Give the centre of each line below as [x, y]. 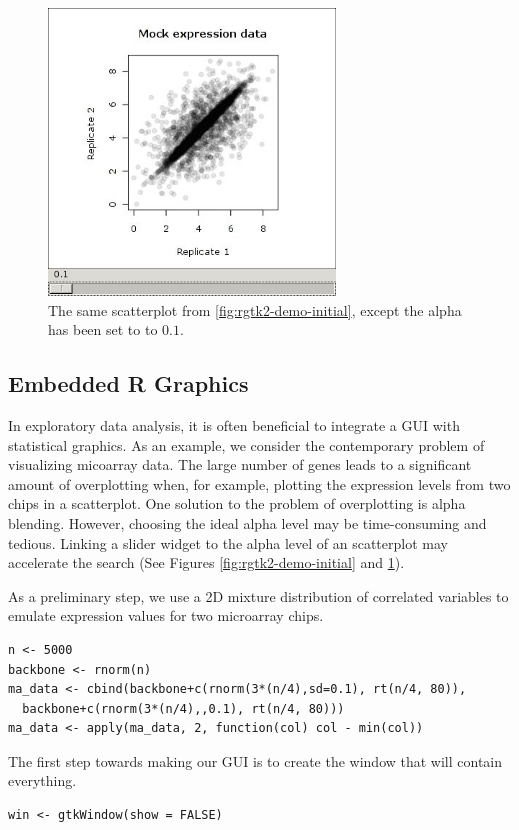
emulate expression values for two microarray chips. [166, 615]
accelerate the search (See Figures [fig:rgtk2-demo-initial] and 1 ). [206, 562]
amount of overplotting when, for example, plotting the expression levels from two [259, 483]
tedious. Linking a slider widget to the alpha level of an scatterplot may [228, 542]
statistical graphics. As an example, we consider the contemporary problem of [246, 444]
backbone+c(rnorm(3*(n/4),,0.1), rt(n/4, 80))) [183, 708]
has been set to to [103, 329]
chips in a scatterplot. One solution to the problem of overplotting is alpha [237, 503]
